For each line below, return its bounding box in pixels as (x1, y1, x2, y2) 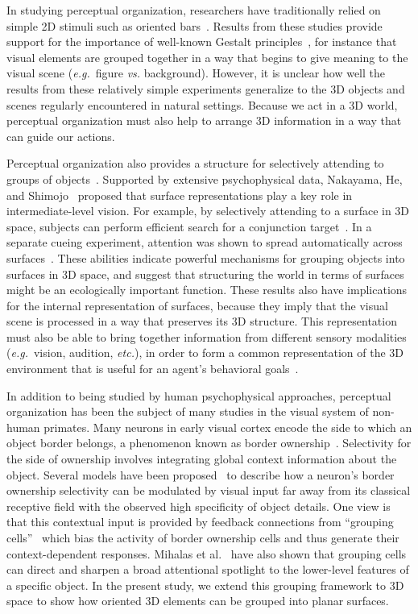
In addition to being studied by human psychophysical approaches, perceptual (6, 387, 391, 404)
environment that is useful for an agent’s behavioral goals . (6, 360, 299, 377)
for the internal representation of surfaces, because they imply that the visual (6, 297, 388, 313)
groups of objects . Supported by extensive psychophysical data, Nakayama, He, (6, 170, 403, 187)
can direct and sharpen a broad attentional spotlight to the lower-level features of (6, 561, 409, 578)
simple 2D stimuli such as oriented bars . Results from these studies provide (6, 17, 383, 34)
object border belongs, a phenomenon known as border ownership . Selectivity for (6, 434, 412, 451)
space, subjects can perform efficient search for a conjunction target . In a (6, 218, 372, 234)
